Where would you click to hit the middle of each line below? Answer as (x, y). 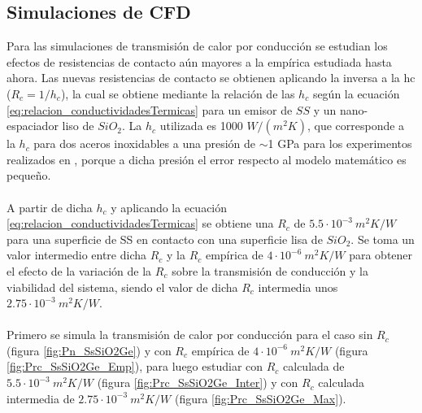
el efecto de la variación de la (79, 270)
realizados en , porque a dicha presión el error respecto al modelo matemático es (207, 159)
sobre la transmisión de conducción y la (270, 270)
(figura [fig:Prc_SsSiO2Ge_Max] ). (260, 398)
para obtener (381, 255)
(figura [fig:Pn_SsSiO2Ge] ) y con (89, 350)
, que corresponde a (356, 126)
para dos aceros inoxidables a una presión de (144, 143)
